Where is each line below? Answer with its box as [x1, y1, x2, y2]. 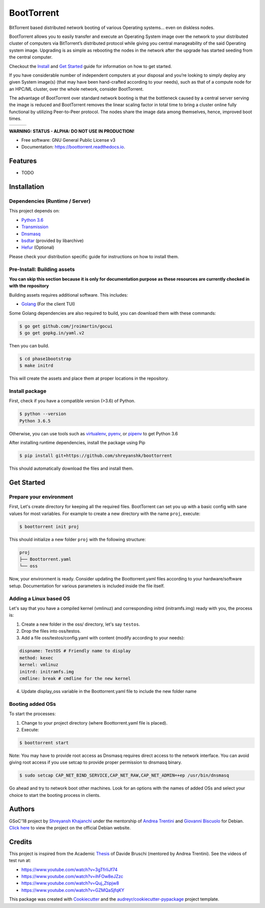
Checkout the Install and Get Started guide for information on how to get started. [9, 63, 172, 69]
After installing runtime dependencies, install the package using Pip [9, 440, 146, 446]
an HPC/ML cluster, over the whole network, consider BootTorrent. [9, 86, 144, 92]
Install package [9, 388, 47, 394]
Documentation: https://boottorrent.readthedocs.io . [21, 144, 125, 150]
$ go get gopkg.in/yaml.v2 [19, 330, 84, 335]
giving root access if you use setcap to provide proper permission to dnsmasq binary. [9, 759, 183, 765]
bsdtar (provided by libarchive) [21, 238, 84, 243]
